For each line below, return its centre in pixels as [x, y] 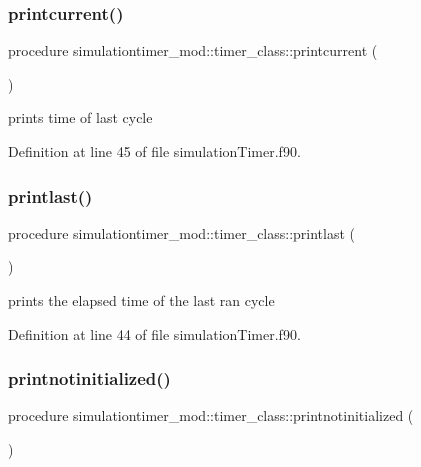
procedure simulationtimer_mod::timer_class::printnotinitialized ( [211, 415]
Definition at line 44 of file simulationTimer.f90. [154, 333]
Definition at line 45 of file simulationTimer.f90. [154, 151]
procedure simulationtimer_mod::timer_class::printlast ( [182, 232]
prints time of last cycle [80, 117]
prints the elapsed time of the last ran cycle [141, 300]
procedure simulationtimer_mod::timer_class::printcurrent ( [193, 50]
